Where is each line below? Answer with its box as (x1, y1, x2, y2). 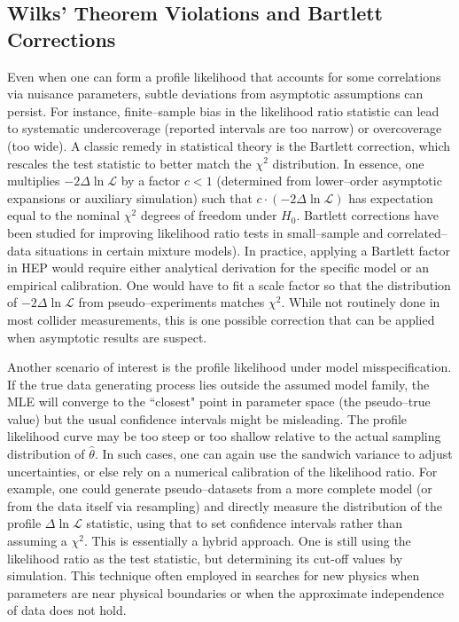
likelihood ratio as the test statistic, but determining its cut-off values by (7, 548, 403, 567)
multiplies (7, 171, 60, 190)
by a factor (121, 171, 181, 190)
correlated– (387, 223, 447, 241)
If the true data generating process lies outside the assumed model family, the (7, 374, 430, 393)
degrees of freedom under (140, 206, 277, 224)
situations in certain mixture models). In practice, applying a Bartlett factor (35, 240, 450, 259)
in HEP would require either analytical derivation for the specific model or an (7, 258, 429, 277)
